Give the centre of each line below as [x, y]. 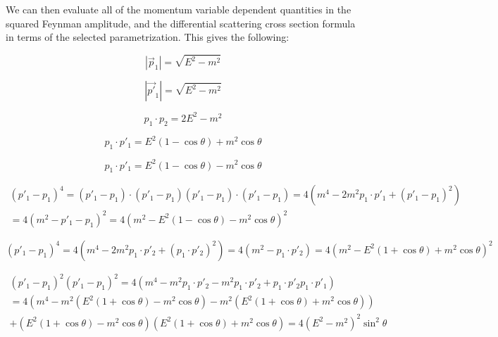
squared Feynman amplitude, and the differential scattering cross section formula [181, 23]
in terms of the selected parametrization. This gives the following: [148, 37]
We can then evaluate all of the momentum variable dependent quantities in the [179, 9]
